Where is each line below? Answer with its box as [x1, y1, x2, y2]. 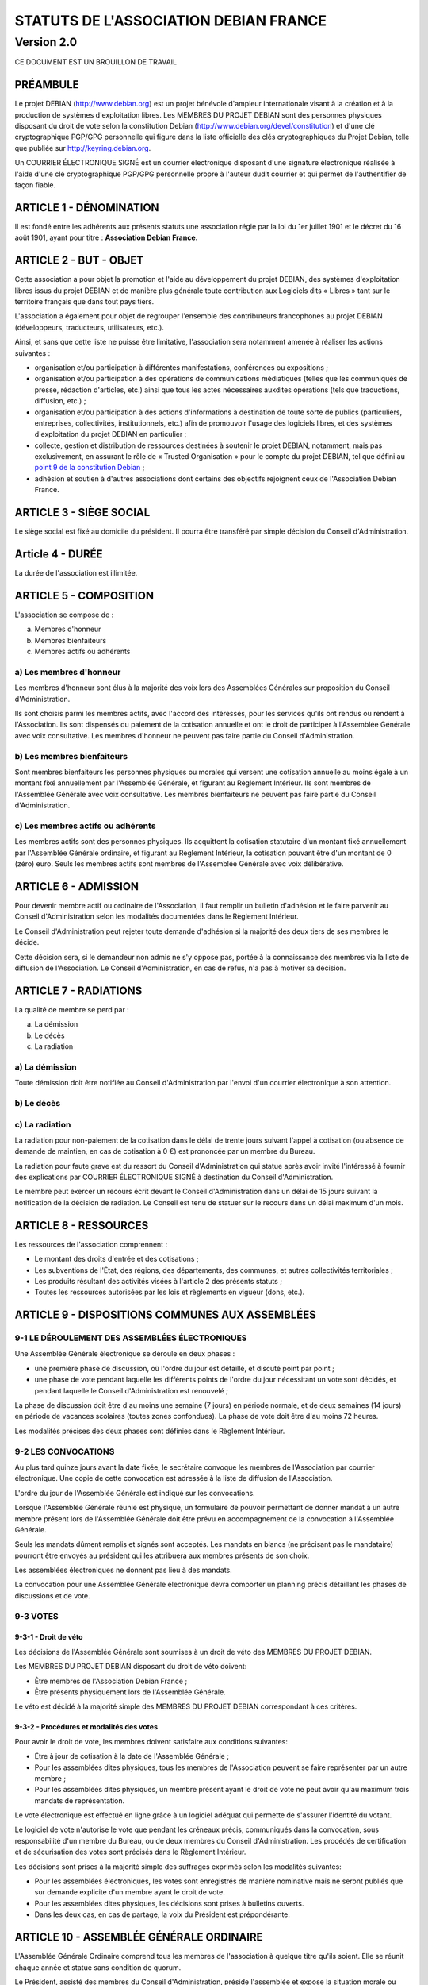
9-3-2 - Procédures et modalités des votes [14, 1722, 159, 1732]
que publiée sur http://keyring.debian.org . [14, 143, 151, 152]
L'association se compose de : [14, 610, 114, 619]
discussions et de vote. [14, 1590, 90, 1600]
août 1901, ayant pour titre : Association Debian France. [14, 233, 198, 242]
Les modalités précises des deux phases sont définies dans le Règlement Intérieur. [14, 1426, 285, 1436]
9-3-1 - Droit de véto [14, 1632, 83, 1642]
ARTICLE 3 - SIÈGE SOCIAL [14, 506, 151, 519]
